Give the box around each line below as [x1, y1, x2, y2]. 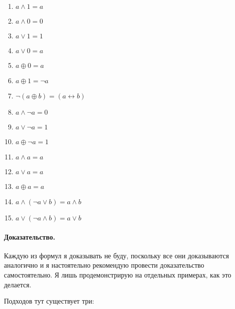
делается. [4, 279, 31, 289]
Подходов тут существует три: [4, 296, 94, 306]
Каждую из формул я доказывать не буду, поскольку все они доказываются [4, 250, 229, 260]
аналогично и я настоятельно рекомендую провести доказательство [4, 260, 205, 270]
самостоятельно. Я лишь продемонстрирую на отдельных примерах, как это [4, 269, 232, 279]
